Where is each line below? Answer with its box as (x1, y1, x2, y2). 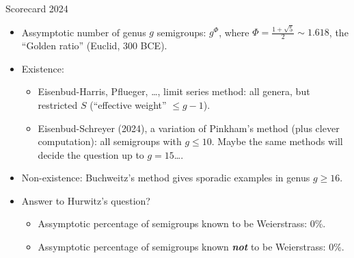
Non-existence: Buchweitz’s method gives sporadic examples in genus (21, 170, 310, 185)
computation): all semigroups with (38, 134, 182, 149)
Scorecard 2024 (5, 1, 68, 15)
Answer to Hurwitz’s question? (21, 193, 150, 207)
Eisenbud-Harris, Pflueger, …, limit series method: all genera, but (38, 84, 310, 99)
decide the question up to (38, 147, 144, 162)
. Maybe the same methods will (211, 134, 343, 149)
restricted (38, 97, 78, 112)
